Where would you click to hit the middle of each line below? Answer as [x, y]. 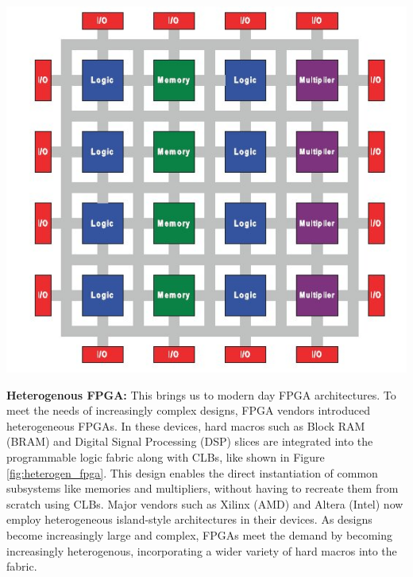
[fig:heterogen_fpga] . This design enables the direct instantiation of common [192, 472]
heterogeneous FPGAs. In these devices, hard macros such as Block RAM [186, 425]
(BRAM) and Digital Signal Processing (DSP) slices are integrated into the [190, 441]
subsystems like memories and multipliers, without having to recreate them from [203, 488]
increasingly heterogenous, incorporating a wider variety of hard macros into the [202, 550]
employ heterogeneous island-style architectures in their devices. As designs [189, 519]
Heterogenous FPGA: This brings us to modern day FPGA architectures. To [201, 394]
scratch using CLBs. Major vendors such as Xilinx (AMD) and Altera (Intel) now [205, 503]
